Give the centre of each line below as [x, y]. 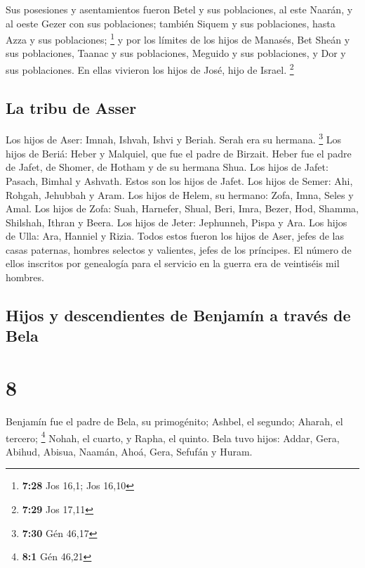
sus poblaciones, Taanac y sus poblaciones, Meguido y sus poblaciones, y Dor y [176, 53]
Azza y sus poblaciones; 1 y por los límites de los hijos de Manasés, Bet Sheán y [178, 38]
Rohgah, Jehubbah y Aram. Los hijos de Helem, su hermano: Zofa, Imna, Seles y [180, 194]
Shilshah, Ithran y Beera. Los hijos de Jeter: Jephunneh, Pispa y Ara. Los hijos [177, 222]
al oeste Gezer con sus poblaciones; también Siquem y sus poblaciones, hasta [171, 23]
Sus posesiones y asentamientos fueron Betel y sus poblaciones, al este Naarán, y [179, 9]
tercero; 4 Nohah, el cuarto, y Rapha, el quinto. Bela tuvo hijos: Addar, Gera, [173, 437]
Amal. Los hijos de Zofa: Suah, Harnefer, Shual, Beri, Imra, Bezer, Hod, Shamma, [182, 208]
